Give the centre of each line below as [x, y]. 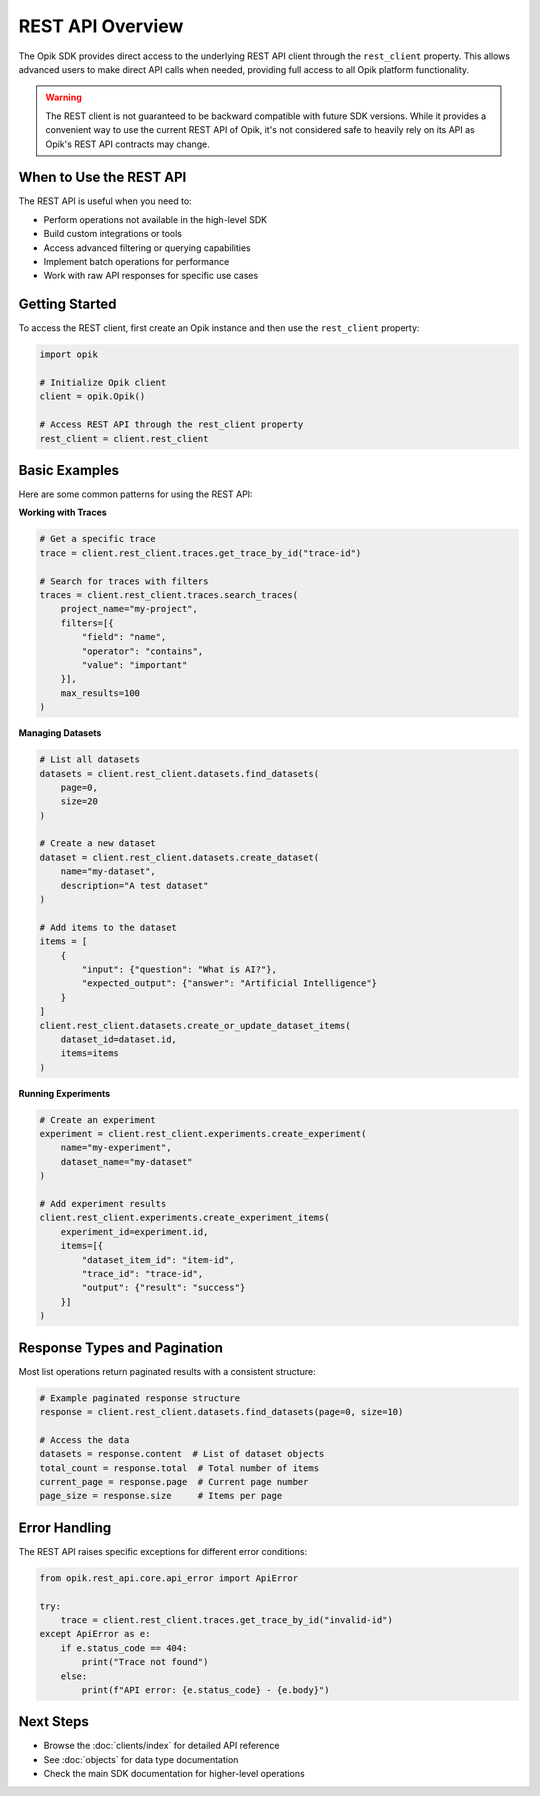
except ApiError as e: [95, 1634]
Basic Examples [69, 470]
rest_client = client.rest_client [124, 438]
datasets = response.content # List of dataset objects [182, 1454]
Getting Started [67, 304]
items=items [90, 1053]
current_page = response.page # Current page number [174, 1481]
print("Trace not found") [145, 1662]
